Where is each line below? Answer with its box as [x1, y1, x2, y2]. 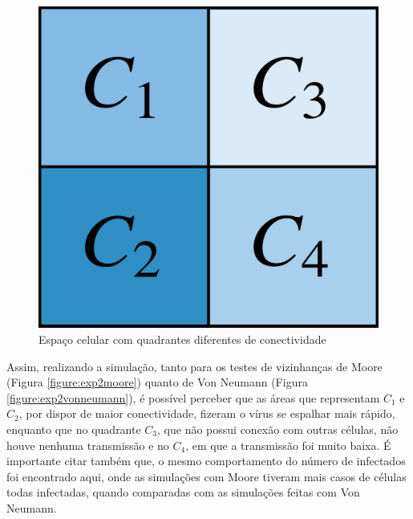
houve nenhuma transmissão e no [6, 436, 169, 453]
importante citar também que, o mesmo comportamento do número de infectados [6, 452, 406, 469]
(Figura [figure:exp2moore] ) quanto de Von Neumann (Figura [6, 374, 308, 390]
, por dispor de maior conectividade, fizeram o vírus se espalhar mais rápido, [18, 405, 395, 422]
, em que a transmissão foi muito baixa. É [185, 436, 391, 453]
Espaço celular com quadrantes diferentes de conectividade [38, 330, 326, 347]
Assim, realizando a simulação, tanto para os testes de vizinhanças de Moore [6, 358, 383, 374]
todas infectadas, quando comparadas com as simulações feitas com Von [6, 484, 360, 501]
